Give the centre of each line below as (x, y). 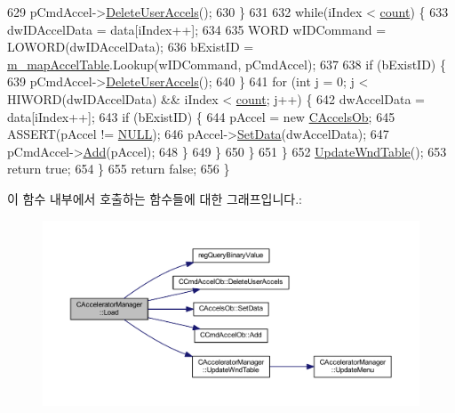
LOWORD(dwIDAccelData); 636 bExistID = (131, 47)
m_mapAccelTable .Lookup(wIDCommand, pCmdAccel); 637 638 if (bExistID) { (227, 64)
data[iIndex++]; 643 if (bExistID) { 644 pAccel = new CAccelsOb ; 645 (201, 116)
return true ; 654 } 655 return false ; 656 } (119, 169)
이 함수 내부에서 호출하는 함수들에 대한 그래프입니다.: (155, 198)
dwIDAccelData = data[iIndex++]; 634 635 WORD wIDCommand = (197, 29)
